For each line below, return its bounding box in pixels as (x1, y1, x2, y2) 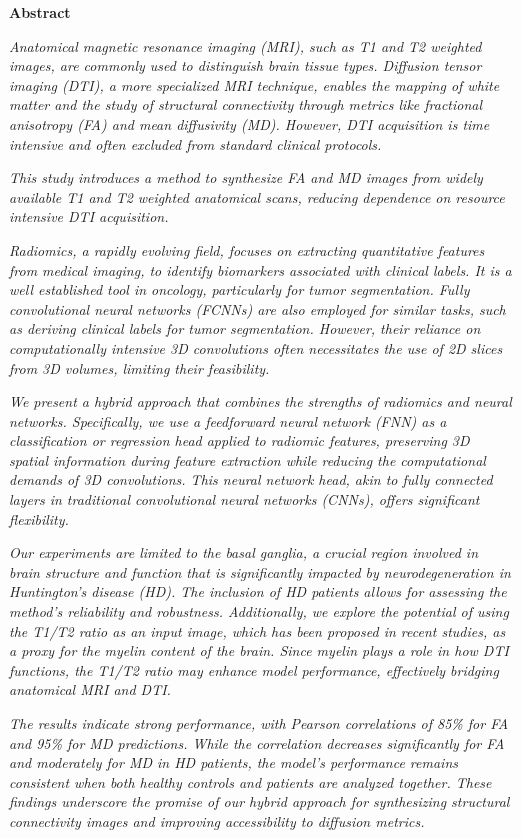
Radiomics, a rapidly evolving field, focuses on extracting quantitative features (9, 239, 485, 260)
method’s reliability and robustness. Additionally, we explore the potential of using (9, 601, 509, 622)
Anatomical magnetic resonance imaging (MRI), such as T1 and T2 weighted (9, 35, 482, 56)
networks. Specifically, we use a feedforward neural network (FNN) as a (9, 410, 447, 431)
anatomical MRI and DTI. (9, 679, 171, 700)
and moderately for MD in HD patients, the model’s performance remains (9, 752, 459, 773)
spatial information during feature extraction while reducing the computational (9, 449, 486, 470)
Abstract (9, 2, 71, 22)
